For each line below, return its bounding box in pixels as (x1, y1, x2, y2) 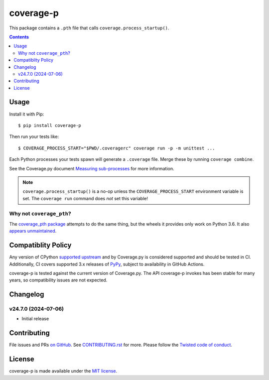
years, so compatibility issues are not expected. (9, 277, 108, 283)
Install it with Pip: (9, 111, 44, 117)
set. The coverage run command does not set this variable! (22, 195, 148, 201)
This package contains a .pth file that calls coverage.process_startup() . (9, 25, 169, 31)
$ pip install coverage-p (18, 123, 82, 128)
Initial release (21, 316, 49, 322)
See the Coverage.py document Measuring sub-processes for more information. (9, 165, 174, 171)
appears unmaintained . (9, 228, 57, 234)
